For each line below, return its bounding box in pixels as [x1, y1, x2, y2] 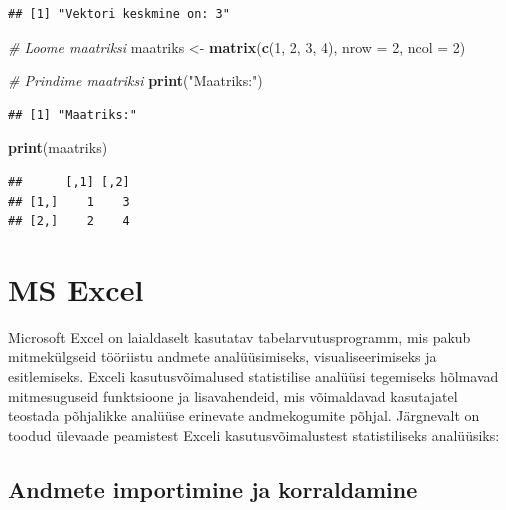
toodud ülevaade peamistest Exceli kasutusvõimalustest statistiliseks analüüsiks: [8, 424, 500, 445]
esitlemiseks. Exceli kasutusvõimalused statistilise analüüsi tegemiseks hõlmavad [8, 366, 499, 387]
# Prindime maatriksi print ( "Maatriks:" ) [8, 70, 263, 91]
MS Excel [8, 268, 144, 309]
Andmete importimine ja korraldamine [8, 473, 418, 504]
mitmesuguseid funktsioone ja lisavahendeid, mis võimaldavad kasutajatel [8, 385, 458, 406]
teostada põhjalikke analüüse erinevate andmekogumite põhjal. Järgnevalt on [8, 405, 480, 426]
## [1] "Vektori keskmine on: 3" [8, 7, 230, 21]
